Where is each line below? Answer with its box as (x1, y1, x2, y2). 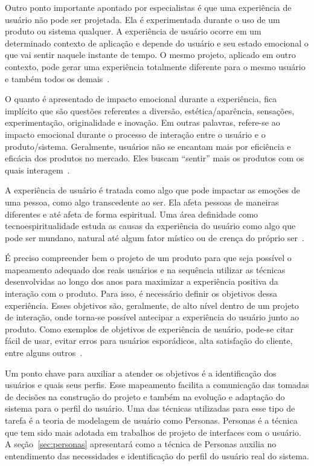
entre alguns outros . (5, 346, 83, 359)
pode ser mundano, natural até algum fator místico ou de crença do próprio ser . (5, 231, 304, 244)
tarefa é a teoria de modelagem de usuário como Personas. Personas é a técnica (5, 414, 298, 426)
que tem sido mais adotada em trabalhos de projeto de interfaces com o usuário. (5, 426, 301, 438)
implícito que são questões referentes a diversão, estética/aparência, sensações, (5, 104, 295, 117)
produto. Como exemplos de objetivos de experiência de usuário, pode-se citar (5, 322, 294, 335)
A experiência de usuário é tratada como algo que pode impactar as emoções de (5, 184, 300, 196)
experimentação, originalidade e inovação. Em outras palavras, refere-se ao (5, 116, 280, 129)
